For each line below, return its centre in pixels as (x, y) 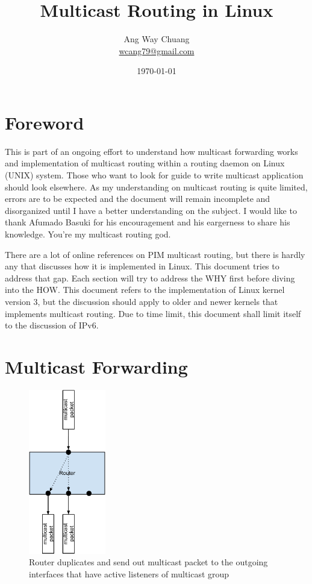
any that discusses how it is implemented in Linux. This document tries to (142, 266)
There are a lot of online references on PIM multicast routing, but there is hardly (155, 254)
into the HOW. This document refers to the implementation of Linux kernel (145, 290)
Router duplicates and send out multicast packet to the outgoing (148, 562)
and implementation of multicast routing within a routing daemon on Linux (145, 163)
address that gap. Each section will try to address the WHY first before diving (150, 278)
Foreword (45, 122)
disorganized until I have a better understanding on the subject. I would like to (151, 210)
